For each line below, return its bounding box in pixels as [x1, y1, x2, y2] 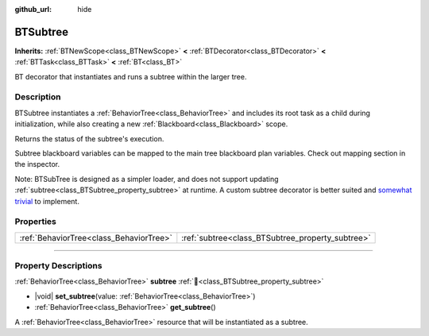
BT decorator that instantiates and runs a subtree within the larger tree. [14, 71, 247, 81]
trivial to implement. [14, 196, 79, 206]
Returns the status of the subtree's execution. [14, 133, 164, 143]
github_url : [14, 5, 52, 14]
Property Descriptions [14, 261, 102, 272]
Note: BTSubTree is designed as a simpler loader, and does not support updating [14, 174, 279, 183]
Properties [14, 216, 57, 227]
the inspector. [14, 160, 60, 169]
